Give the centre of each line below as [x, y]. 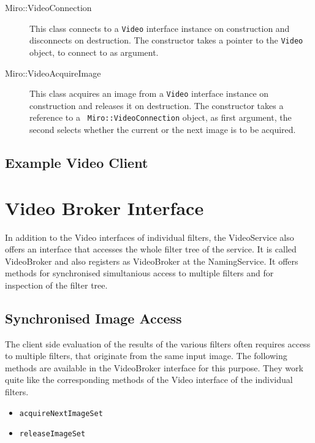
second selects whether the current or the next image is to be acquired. [163, 129]
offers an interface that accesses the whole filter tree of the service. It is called [151, 249]
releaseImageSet [52, 434]
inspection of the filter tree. [56, 285]
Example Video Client [77, 162]
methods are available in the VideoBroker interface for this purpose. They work [154, 367]
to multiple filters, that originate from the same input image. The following [146, 356]
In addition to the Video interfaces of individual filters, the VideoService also [150, 237]
